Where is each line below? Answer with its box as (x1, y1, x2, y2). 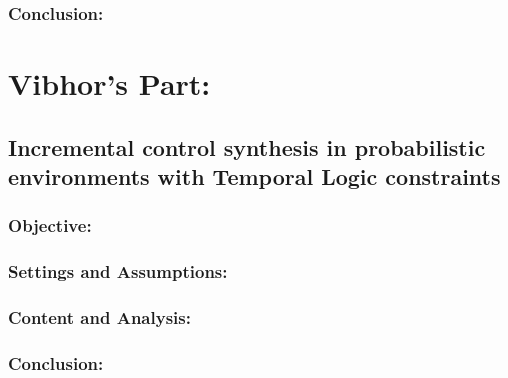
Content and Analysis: (8, 305, 191, 329)
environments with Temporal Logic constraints (8, 161, 501, 191)
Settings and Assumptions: (8, 259, 228, 284)
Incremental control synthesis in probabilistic (8, 131, 486, 162)
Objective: (8, 213, 92, 238)
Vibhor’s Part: (8, 63, 211, 104)
